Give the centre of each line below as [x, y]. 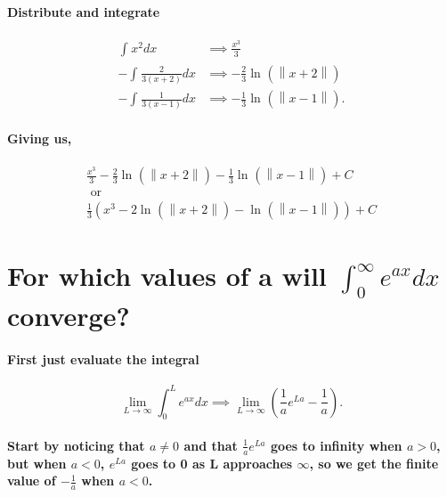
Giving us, [40, 138]
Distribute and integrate [84, 11]
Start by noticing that [76, 445]
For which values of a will [167, 275]
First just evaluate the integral [103, 358]
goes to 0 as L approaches [212, 463]
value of [32, 481]
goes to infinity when [336, 445]
